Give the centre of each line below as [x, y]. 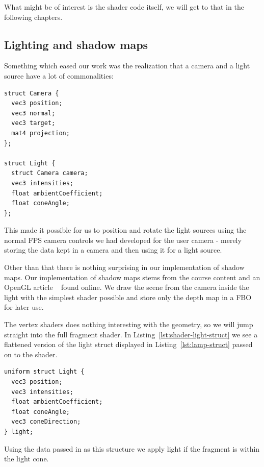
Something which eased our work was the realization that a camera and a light [127, 66]
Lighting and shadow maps [76, 44]
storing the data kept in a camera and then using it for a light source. [113, 250]
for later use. [24, 307]
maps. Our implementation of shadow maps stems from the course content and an [132, 277]
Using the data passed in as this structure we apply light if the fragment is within [132, 448]
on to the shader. [31, 354]
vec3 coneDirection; [46, 422]
